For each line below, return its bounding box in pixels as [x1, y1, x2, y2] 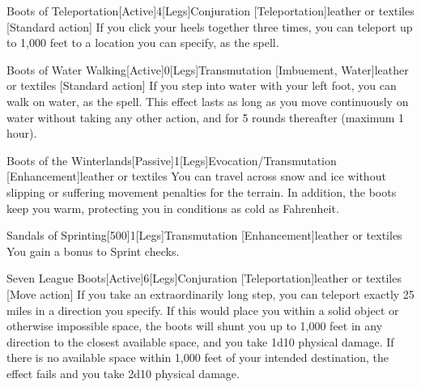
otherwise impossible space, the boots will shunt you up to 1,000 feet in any [6, 317, 383, 334]
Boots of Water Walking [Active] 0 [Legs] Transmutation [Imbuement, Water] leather [6, 61, 409, 78]
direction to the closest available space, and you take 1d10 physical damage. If [6, 333, 394, 350]
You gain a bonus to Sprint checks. [6, 242, 180, 259]
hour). [6, 125, 37, 142]
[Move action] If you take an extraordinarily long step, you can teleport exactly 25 [6, 285, 415, 302]
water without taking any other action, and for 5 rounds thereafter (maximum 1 [6, 108, 405, 125]
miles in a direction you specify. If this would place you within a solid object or [6, 301, 399, 318]
